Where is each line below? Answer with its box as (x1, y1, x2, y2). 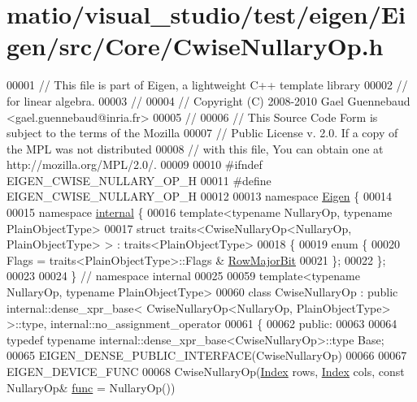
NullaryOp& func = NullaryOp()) (7, 378, 176, 396)
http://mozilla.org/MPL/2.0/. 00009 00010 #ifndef (7, 156, 263, 173)
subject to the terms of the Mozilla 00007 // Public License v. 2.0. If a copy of (7, 124, 398, 141)
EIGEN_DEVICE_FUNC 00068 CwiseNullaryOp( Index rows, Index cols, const (7, 363, 405, 379)
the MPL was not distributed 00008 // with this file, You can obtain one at (7, 140, 384, 157)
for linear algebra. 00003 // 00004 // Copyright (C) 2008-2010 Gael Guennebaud (7, 92, 410, 109)
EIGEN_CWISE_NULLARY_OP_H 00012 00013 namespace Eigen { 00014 (7, 188, 392, 205)
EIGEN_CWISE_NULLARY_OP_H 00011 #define (7, 171, 271, 188)
